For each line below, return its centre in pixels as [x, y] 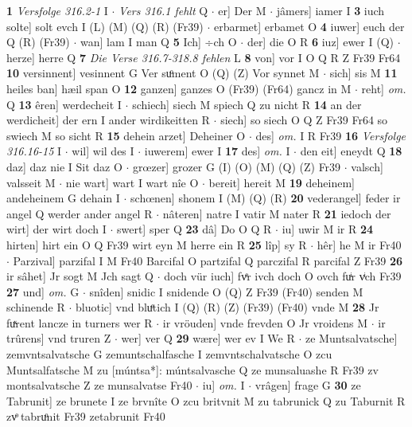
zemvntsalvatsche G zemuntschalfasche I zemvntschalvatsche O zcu [169, 354]
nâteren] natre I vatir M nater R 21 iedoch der [277, 213]
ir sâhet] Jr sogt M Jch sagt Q [80, 276]
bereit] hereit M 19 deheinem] [282, 182]
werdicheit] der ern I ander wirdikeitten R [108, 120]
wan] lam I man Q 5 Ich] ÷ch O [159, 42]
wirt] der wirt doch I [56, 229]
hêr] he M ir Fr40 [359, 244]
